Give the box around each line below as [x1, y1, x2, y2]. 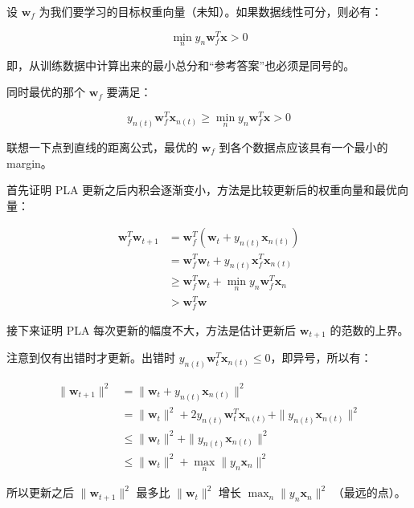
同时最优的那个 [6, 83, 85, 100]
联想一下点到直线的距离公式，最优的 [6, 139, 198, 156]
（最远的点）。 [332, 484, 406, 501]
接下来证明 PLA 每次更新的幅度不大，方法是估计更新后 [6, 321, 297, 338]
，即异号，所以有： [270, 349, 372, 366]
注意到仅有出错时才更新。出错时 [6, 349, 175, 366]
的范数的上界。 [330, 321, 409, 338]
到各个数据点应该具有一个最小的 [219, 139, 388, 156]
